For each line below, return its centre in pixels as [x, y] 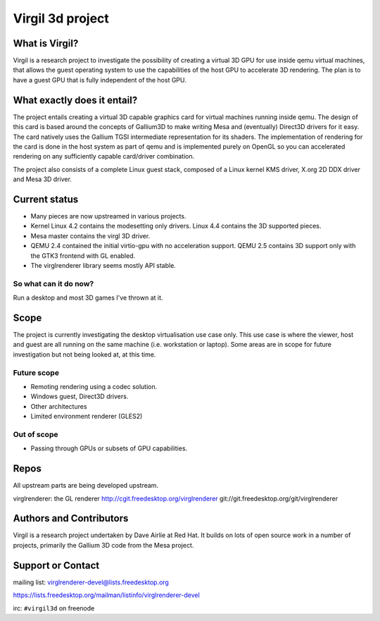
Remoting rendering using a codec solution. [94, 386]
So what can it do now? [53, 283]
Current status [46, 199]
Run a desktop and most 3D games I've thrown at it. [88, 298]
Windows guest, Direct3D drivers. [80, 396]
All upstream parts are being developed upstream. [85, 486]
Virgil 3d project [61, 18]
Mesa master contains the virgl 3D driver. [90, 235]
